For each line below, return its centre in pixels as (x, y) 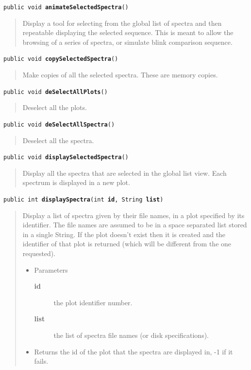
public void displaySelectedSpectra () (66, 157)
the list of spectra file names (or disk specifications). (131, 335)
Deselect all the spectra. (58, 140)
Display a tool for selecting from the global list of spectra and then (122, 23)
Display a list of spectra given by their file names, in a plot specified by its (134, 215)
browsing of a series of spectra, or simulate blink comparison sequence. (127, 42)
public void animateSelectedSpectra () (66, 7)
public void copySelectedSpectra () (61, 59)
